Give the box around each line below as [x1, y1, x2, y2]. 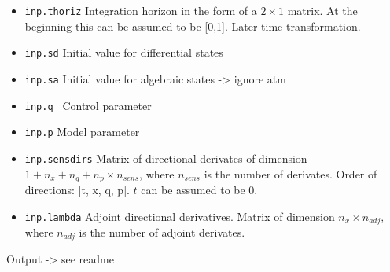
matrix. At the [287, 2, 358, 18]
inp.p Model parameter [24, 123, 140, 140]
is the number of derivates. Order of [204, 165, 377, 182]
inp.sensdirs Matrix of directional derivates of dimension [24, 149, 307, 166]
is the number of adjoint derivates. [79, 224, 245, 241]
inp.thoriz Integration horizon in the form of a [24, 2, 257, 18]
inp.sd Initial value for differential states [24, 44, 223, 61]
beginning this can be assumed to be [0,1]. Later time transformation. [24, 17, 361, 34]
